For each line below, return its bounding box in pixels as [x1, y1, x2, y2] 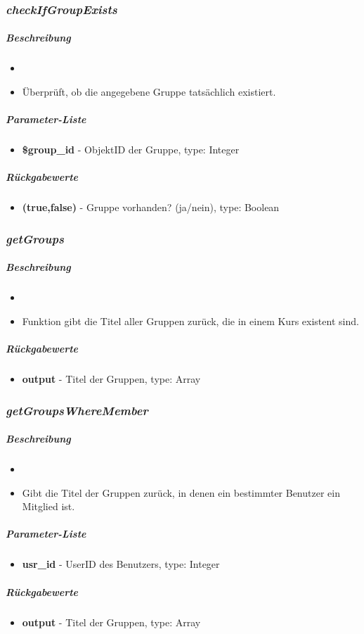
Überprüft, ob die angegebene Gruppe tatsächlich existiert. [22, 84, 276, 99]
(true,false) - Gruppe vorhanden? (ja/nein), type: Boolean [22, 200, 280, 215]
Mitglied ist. [22, 499, 75, 514]
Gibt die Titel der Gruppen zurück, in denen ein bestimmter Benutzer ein [22, 485, 340, 500]
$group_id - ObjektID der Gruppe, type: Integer [22, 142, 240, 157]
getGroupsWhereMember [6, 401, 148, 419]
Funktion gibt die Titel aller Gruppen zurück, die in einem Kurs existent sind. [22, 313, 359, 328]
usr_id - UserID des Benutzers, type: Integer [22, 557, 220, 571]
